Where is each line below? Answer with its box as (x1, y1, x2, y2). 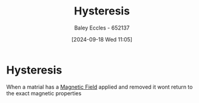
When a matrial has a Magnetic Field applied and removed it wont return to (6, 83, 193, 90)
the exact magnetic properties (6, 89, 82, 97)
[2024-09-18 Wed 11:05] (72, 36, 132, 43)
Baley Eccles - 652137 (74, 24, 130, 31)
